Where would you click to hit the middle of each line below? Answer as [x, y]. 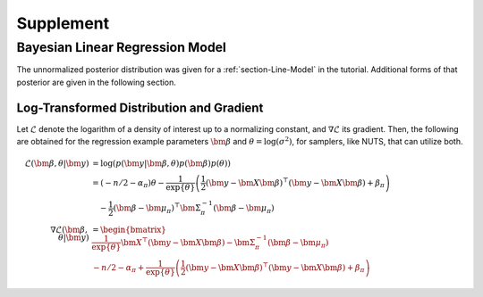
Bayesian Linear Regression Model [122, 47]
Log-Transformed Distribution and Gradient [140, 107]
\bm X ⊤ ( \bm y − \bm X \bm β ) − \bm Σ [188, 242]
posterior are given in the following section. [96, 82]
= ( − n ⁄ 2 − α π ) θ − [128, 184]
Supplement [63, 23]
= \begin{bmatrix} [130, 229]
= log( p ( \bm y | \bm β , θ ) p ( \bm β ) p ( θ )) [162, 164]
